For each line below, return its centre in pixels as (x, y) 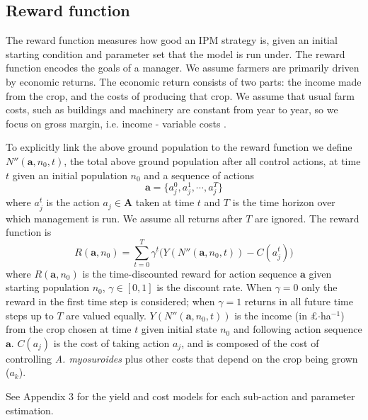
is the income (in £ (276, 315)
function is (29, 232)
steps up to (30, 315)
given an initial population (70, 175)
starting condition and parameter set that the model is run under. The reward (176, 53)
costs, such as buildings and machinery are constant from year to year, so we (172, 109)
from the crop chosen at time (69, 329)
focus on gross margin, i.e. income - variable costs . (116, 123)
